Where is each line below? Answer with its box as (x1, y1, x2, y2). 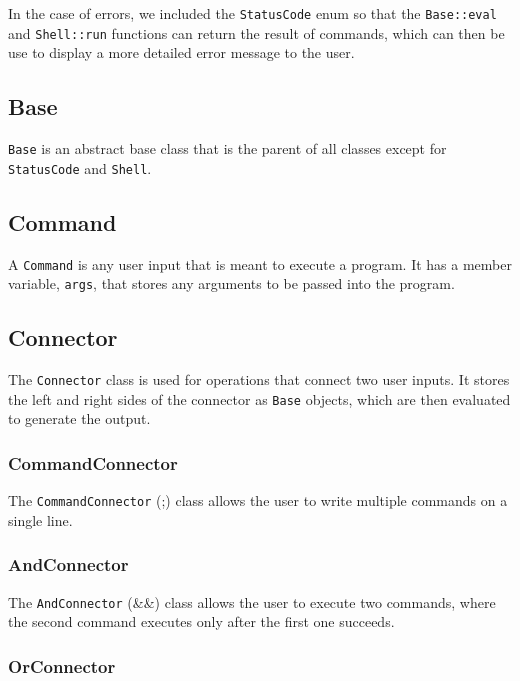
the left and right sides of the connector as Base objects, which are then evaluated (8, 388, 511, 409)
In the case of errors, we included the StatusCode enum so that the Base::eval (8, 3, 497, 23)
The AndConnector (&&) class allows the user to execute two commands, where (8, 591, 496, 612)
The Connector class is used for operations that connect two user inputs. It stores (8, 369, 510, 390)
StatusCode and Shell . (8, 157, 152, 178)
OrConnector (8, 653, 116, 678)
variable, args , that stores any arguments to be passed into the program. (8, 273, 455, 294)
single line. (8, 509, 73, 530)
